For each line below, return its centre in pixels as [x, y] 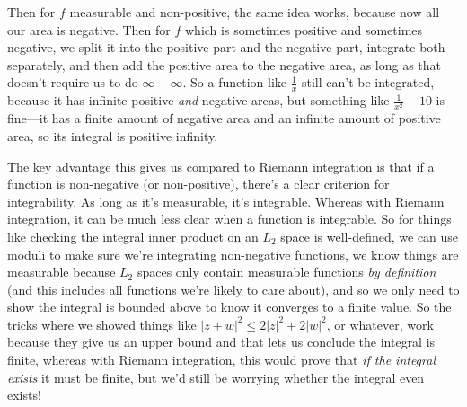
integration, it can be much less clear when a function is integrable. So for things [229, 219]
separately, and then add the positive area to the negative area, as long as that [225, 64]
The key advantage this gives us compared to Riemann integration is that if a [221, 166]
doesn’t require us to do [73, 82]
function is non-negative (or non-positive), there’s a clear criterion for [198, 184]
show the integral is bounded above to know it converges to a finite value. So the [229, 307]
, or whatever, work [380, 324]
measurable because [62, 272]
